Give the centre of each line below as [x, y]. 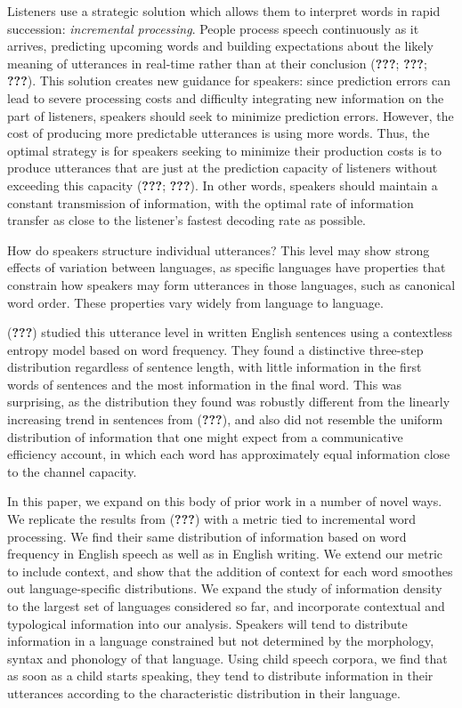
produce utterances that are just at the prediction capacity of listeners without [223, 168]
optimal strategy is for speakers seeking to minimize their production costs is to [225, 150]
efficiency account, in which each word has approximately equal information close [229, 454]
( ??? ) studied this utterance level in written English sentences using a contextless [230, 332]
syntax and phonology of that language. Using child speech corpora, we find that [227, 658]
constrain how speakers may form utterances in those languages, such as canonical [231, 284]
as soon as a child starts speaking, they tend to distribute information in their [220, 676]
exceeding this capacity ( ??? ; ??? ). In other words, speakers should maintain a [223, 185]
